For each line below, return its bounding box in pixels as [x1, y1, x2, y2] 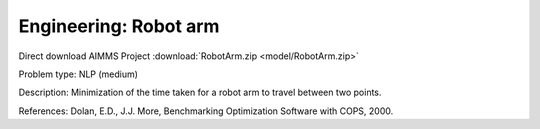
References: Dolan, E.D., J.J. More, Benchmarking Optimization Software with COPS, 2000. [18, 105, 394, 117]
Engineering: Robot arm [18, 15, 220, 37]
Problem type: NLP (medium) [18, 68, 139, 80]
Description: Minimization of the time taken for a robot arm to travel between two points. [18, 86, 382, 99]
